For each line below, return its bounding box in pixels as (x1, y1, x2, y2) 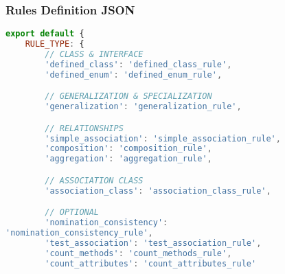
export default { (5, 29, 84, 39)
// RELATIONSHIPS (45, 123, 124, 133)
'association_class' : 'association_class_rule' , (45, 185, 271, 196)
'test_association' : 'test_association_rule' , (45, 238, 262, 248)
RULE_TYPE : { (25, 39, 84, 49)
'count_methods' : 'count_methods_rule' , (45, 248, 232, 258)
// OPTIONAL (45, 207, 100, 218)
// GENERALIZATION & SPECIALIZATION (45, 91, 212, 102)
